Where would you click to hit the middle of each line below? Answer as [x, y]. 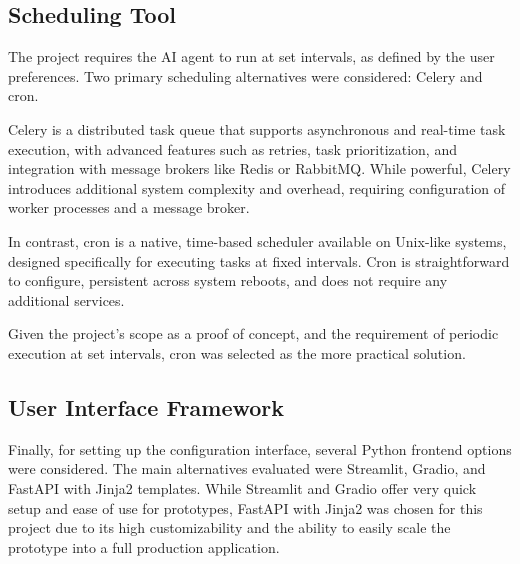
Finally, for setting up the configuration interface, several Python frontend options [260, 448]
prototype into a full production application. [144, 546]
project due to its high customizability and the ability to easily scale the [229, 527]
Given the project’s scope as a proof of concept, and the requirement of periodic [253, 333]
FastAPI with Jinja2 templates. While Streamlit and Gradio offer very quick [242, 487]
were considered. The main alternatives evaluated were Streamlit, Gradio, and [247, 468]
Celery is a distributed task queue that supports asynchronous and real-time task [257, 128]
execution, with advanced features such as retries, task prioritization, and [232, 148]
